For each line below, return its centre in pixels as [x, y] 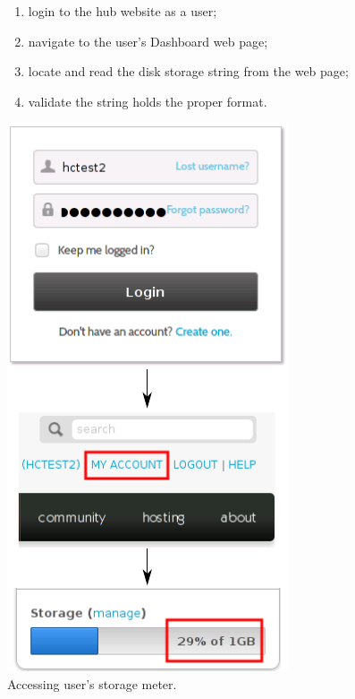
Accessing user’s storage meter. [92, 683]
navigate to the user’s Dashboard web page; [148, 41]
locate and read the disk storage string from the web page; [188, 71]
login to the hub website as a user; [123, 11]
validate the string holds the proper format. [148, 101]
